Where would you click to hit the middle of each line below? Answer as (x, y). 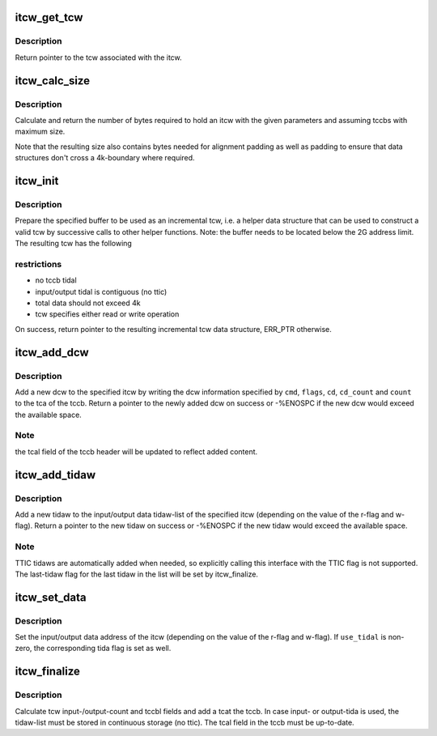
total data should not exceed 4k (88, 303)
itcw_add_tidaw (55, 475)
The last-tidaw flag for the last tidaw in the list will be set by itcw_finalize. (137, 574)
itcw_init (37, 181)
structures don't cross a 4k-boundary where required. (105, 158)
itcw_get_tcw (49, 17)
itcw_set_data (51, 597)
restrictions (38, 264)
